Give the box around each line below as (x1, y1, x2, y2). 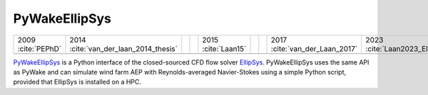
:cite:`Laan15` (202, 43, 247, 53)
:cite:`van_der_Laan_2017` (270, 43, 358, 53)
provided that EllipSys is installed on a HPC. (13, 78, 142, 86)
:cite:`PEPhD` (17, 43, 62, 53)
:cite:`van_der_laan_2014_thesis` (69, 43, 178, 53)
